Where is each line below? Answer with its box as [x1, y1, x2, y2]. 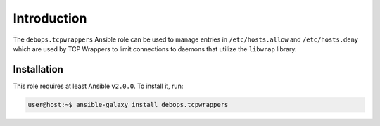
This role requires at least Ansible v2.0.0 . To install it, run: [13, 82, 184, 90]
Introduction [13, 11, 87, 26]
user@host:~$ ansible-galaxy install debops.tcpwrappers [27, 101, 229, 108]
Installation [13, 63, 63, 75]
